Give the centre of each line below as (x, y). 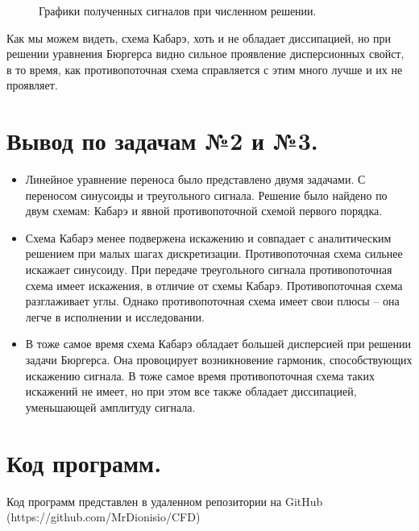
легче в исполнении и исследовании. (115, 316)
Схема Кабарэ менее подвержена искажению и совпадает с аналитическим (208, 237)
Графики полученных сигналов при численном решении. (178, 10)
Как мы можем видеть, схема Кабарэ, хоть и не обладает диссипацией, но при (199, 37)
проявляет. (32, 85)
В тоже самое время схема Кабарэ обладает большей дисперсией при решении (218, 344)
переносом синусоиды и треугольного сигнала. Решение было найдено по (206, 195)
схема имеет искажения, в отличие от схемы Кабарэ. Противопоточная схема (214, 285)
